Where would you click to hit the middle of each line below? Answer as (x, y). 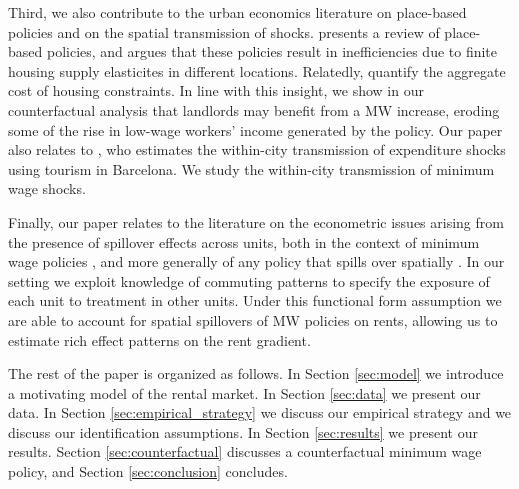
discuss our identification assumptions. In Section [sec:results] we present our (243, 431)
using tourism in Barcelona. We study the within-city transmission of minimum (251, 168)
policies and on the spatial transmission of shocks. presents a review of (224, 31)
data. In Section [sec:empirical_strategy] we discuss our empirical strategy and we (260, 412)
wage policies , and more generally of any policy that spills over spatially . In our (256, 261)
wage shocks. (47, 188)
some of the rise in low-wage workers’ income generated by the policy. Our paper (255, 129)
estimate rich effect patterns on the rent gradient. (159, 339)
